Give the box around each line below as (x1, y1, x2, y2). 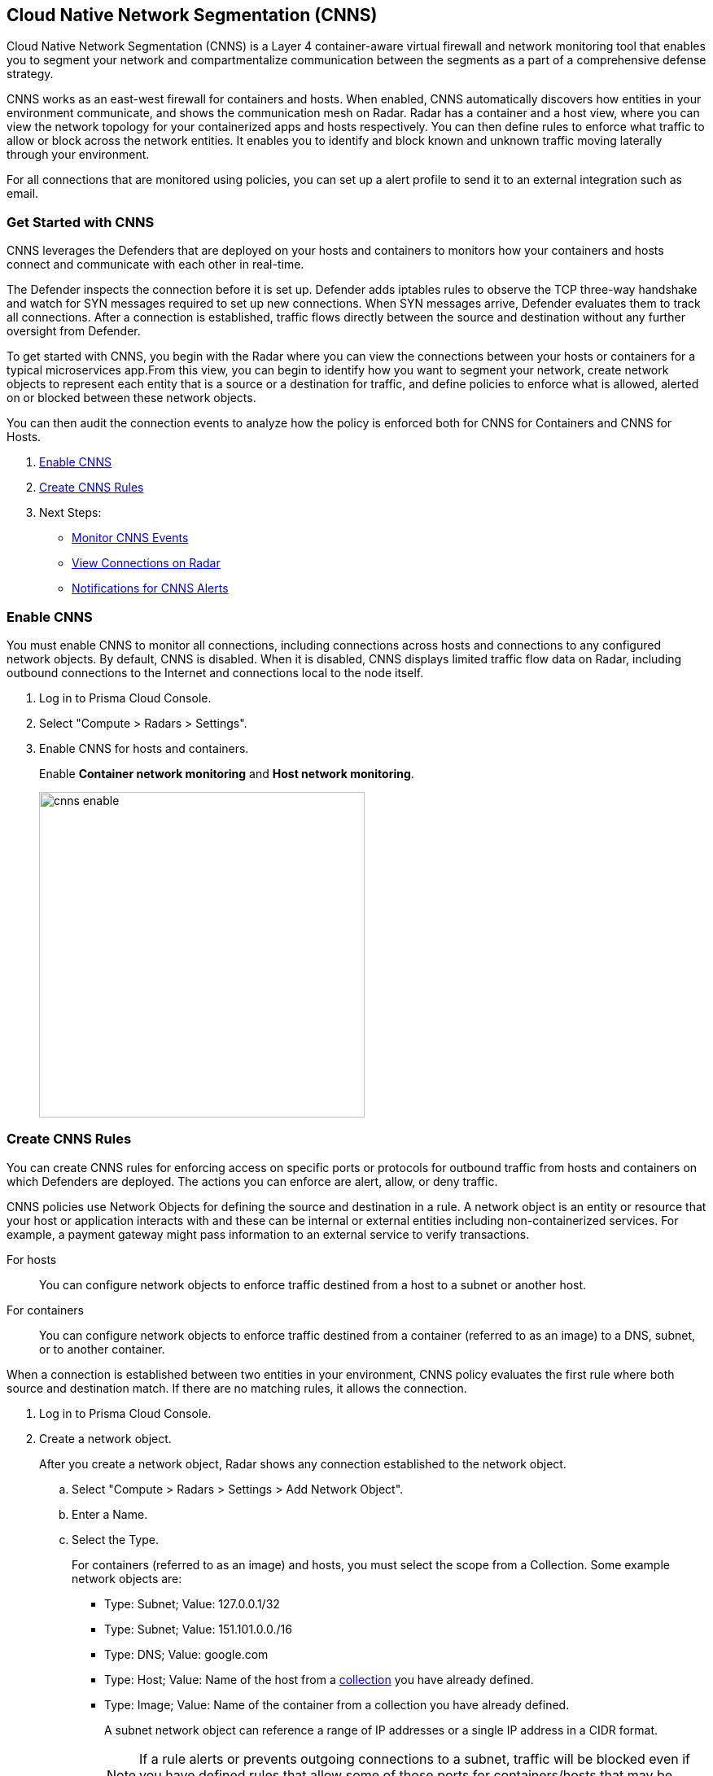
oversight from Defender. (7, 324, 141, 339)
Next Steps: (39, 505, 102, 520)
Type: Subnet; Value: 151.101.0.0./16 (104, 1621, 292, 1636)
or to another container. (39, 1341, 165, 1356)
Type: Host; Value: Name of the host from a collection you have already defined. (104, 1672, 534, 1686)
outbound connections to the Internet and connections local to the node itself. (7, 665, 424, 680)
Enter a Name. (72, 1507, 148, 1521)
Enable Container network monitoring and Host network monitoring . (39, 766, 414, 781)
